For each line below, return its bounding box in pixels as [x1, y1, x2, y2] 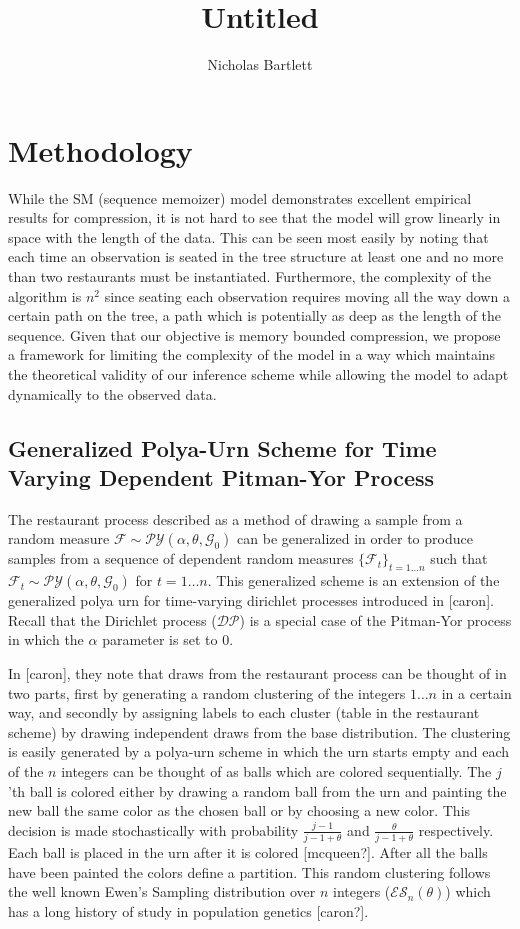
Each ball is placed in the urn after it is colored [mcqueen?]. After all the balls [8, 842, 488, 863]
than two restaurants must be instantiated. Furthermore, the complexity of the [8, 266, 491, 287]
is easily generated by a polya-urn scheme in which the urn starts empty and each [8, 741, 510, 762]
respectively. [418, 819, 494, 840]
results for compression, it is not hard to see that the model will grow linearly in [8, 207, 501, 228]
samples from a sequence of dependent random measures [8, 548, 354, 569]
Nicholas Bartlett [207, 54, 313, 75]
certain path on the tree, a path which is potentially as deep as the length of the [8, 305, 502, 326]
